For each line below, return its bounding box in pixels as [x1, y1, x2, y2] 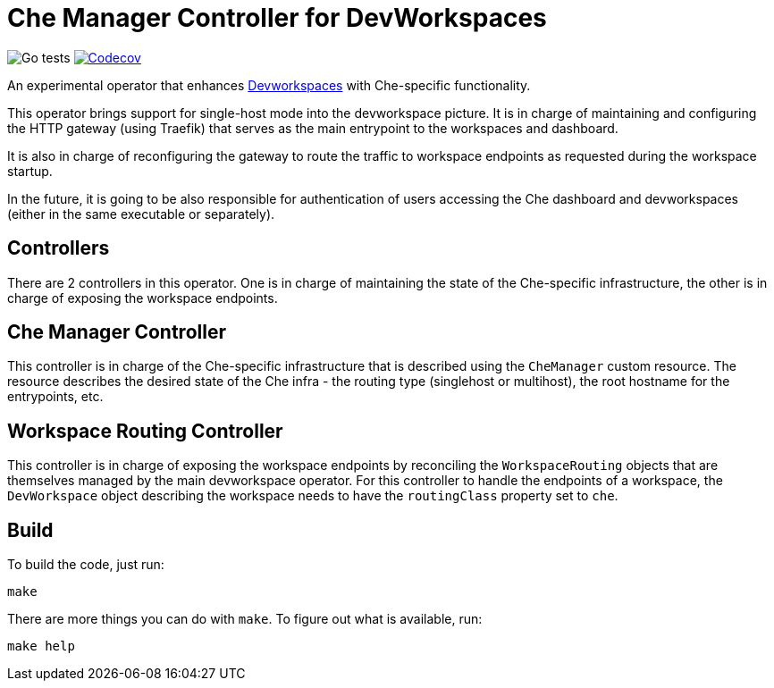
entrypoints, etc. [7, 389, 104, 405]
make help [7, 639, 75, 654]
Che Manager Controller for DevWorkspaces [7, 3, 547, 33]
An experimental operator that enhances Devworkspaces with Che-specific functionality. [7, 77, 531, 93]
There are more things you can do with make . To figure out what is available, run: [7, 611, 483, 627]
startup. [7, 163, 53, 179]
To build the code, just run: [7, 557, 164, 573]
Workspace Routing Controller [7, 419, 283, 442]
